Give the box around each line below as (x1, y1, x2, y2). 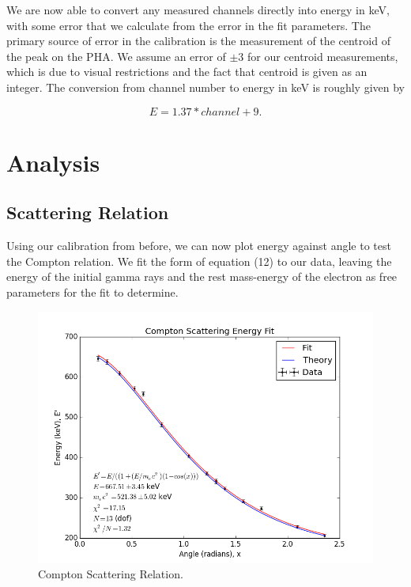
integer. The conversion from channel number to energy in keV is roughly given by (6, 78, 405, 95)
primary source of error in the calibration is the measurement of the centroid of (6, 32, 390, 49)
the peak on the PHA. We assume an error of (6, 47, 226, 64)
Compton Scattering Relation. (38, 566, 183, 582)
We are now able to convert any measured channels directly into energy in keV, (6, 2, 390, 17)
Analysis (6, 146, 100, 178)
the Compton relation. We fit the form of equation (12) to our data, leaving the (6, 252, 392, 269)
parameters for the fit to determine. (6, 283, 179, 300)
